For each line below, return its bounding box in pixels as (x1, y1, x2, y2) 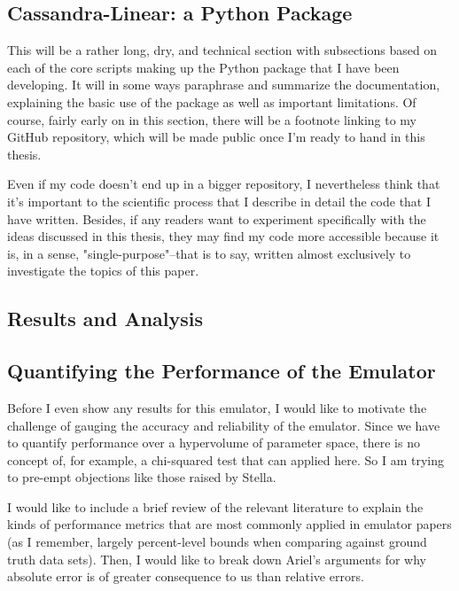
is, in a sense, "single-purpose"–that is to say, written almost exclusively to (7, 244, 411, 262)
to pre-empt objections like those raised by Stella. (7, 468, 276, 486)
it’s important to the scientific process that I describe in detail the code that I (7, 191, 432, 210)
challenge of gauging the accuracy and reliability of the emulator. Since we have (7, 416, 440, 434)
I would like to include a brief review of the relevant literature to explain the (7, 497, 424, 516)
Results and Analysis (7, 305, 204, 332)
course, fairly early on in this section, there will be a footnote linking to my (7, 110, 417, 128)
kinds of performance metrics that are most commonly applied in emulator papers (7, 515, 452, 533)
